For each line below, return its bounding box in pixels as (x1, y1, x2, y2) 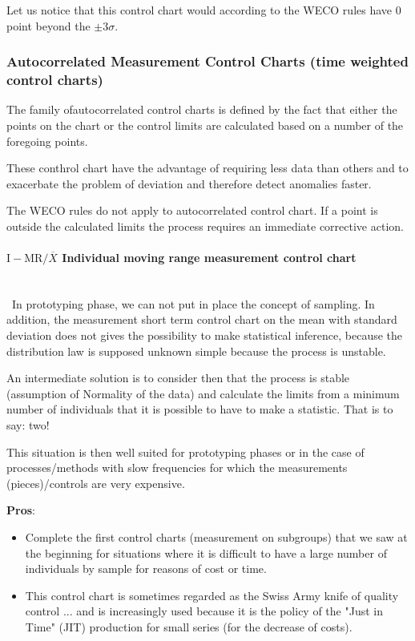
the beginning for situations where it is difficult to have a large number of (25, 544, 387, 561)
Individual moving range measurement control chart (62, 249, 357, 266)
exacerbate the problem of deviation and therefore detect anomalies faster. (6, 175, 372, 191)
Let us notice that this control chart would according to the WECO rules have (6, 2, 393, 18)
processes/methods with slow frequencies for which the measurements (6, 459, 348, 476)
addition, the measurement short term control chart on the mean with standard (6, 311, 397, 328)
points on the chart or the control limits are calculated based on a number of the (6, 116, 404, 133)
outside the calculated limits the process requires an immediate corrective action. (6, 217, 404, 234)
